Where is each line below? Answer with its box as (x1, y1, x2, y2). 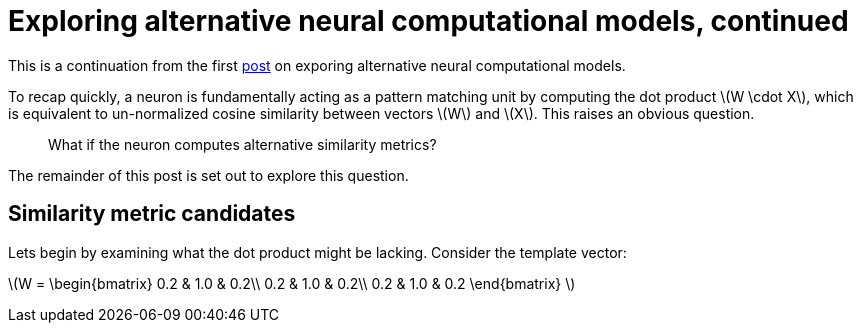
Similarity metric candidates (8, 201, 296, 227)
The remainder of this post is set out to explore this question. (8, 166, 409, 184)
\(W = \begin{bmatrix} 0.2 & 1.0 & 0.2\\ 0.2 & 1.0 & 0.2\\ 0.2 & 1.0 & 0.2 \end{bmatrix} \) (8, 274, 576, 292)
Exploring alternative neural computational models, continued (8, 4, 849, 38)
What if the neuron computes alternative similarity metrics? (48, 135, 437, 153)
